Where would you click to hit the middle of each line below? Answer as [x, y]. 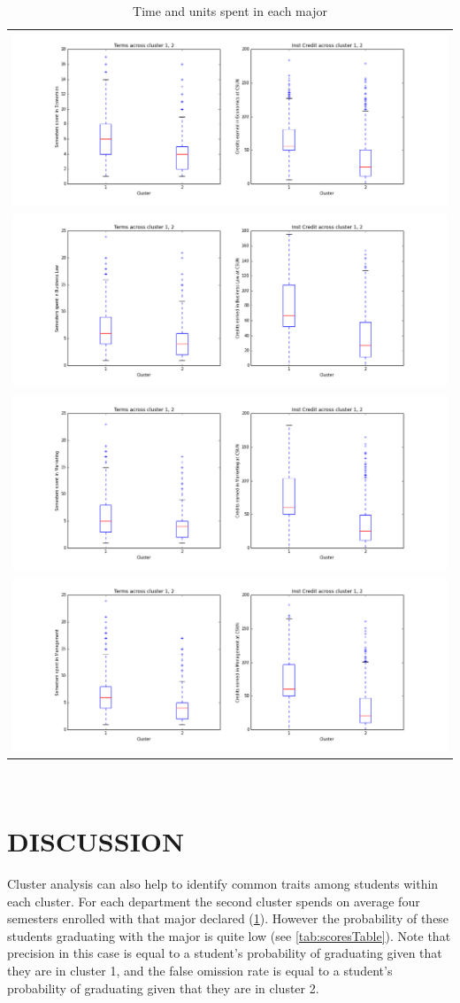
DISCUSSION [96, 841]
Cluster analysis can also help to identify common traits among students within [223, 883]
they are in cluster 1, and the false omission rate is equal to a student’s [200, 970]
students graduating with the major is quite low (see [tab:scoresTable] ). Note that [229, 935]
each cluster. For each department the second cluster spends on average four [214, 901]
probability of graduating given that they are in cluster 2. [163, 987]
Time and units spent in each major [230, 11]
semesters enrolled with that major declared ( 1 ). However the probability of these [228, 918]
